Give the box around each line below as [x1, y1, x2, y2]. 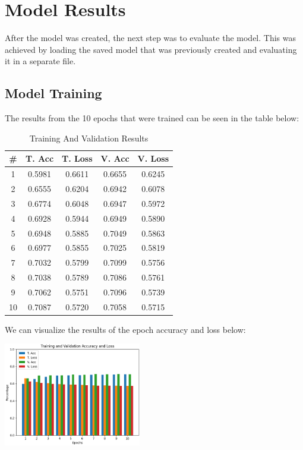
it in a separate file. [5, 55, 76, 67]
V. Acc [100, 152, 130, 165]
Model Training [5, 84, 102, 102]
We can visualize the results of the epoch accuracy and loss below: [5, 323, 246, 335]
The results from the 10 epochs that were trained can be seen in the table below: [5, 112, 299, 124]
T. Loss [62, 152, 93, 165]
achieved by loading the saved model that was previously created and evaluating [5, 43, 297, 55]
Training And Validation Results [29, 131, 149, 144]
